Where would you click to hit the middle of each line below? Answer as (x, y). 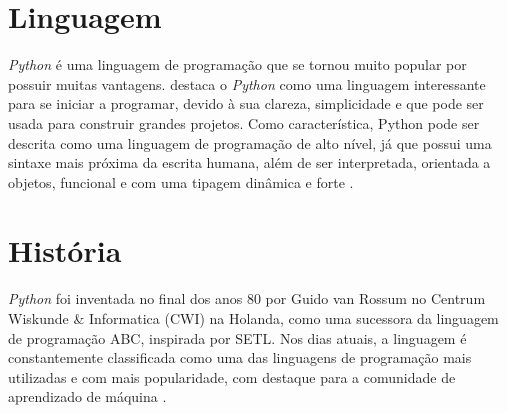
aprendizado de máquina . (87, 396)
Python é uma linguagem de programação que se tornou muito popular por (237, 64)
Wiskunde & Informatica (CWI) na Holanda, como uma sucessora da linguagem (253, 318)
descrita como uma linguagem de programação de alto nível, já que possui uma (250, 142)
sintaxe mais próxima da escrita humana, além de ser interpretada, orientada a (249, 162)
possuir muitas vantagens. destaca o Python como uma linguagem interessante (247, 83)
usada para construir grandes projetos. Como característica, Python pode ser (244, 122)
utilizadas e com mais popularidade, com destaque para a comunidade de (232, 376)
